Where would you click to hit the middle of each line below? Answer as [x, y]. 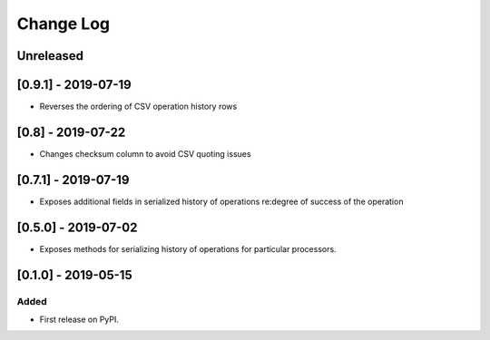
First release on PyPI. [79, 319]
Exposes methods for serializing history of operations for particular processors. [188, 248]
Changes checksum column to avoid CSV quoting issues [145, 153]
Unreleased [50, 56]
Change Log [64, 24]
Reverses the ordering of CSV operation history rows [138, 107]
